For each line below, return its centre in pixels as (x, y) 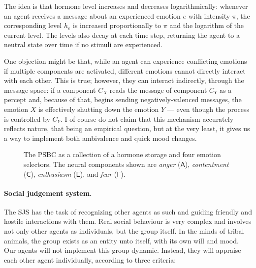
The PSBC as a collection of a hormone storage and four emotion (122, 154)
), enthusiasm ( (53, 174)
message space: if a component (50, 90)
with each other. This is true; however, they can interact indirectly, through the (124, 80)
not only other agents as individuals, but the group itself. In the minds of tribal (124, 231)
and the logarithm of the (207, 25)
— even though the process (208, 109)
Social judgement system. (48, 193)
